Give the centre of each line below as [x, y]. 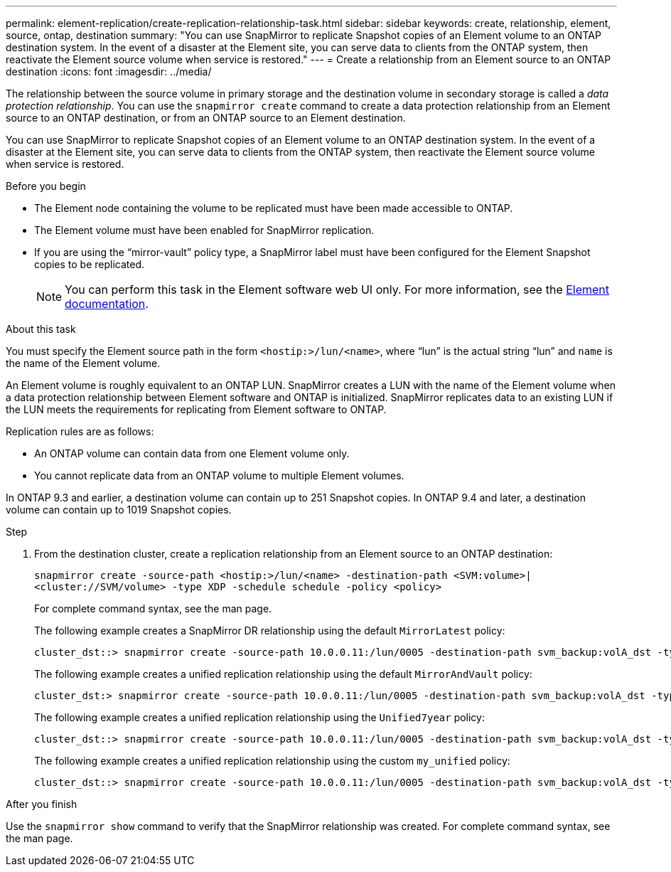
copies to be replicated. [90, 264]
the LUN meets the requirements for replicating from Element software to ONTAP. [196, 409]
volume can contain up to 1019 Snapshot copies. [119, 510]
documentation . [107, 304]
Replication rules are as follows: [80, 431]
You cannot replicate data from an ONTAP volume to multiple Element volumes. [219, 475]
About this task [41, 329]
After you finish [42, 804]
